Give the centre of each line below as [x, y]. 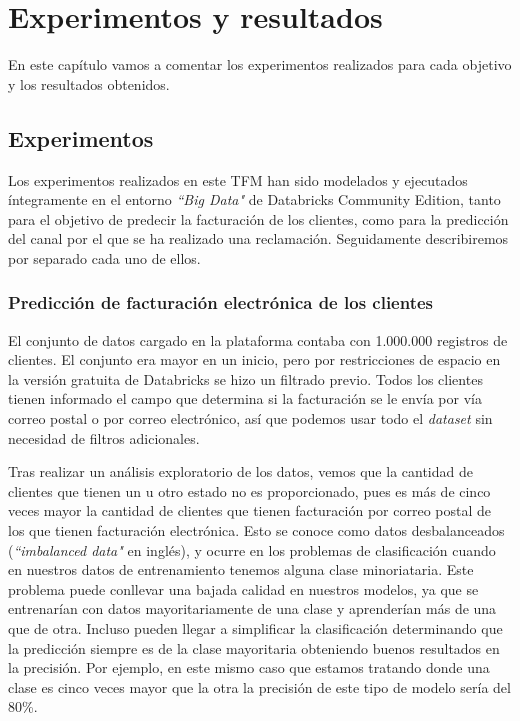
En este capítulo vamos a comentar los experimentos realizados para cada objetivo [260, 64]
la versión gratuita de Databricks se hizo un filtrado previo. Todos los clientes [245, 378]
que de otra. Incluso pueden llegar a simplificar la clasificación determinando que [255, 628]
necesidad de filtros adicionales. [104, 437]
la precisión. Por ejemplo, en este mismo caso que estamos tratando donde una [249, 667]
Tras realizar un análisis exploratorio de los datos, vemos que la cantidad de [240, 471]
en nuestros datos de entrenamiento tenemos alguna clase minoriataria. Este [241, 569]
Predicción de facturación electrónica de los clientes [221, 302]
